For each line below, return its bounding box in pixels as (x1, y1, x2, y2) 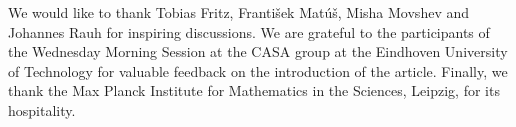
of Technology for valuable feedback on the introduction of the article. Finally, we (8, 60, 508, 81)
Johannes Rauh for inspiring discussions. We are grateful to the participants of (8, 21, 490, 42)
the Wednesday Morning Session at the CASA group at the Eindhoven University (8, 41, 508, 62)
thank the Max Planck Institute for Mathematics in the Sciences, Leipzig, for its (8, 80, 500, 101)
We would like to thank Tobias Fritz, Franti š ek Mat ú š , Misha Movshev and (8, 2, 470, 22)
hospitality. (8, 99, 76, 120)
